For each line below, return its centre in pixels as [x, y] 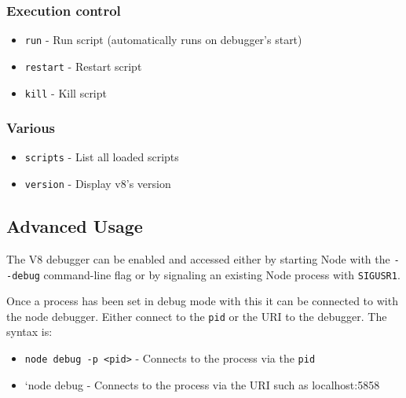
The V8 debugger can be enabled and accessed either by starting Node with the [198, 258]
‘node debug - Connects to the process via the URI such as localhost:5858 [202, 384]
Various [31, 128]
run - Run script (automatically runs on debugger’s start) [163, 40]
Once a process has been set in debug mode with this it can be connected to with [202, 301]
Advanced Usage [75, 226]
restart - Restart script [83, 66]
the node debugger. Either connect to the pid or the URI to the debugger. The [197, 316]
